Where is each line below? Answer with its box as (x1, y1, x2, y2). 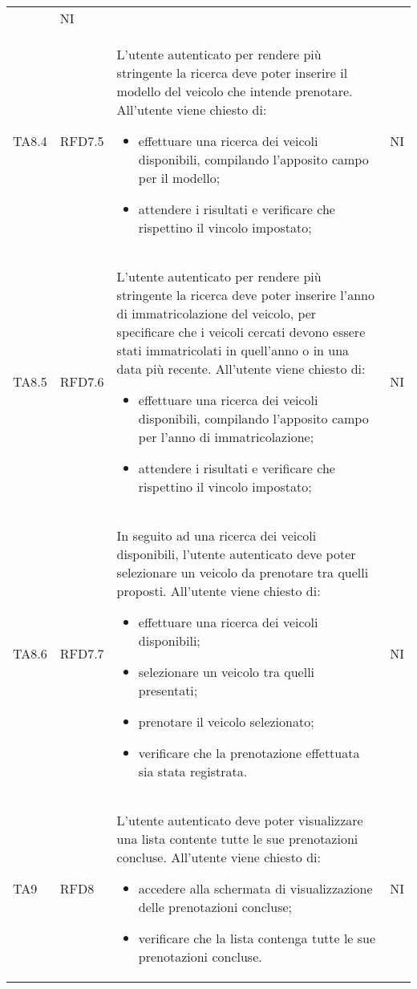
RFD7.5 (59, 132, 104, 150)
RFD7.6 (59, 372, 104, 391)
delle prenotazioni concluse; (138, 898, 293, 916)
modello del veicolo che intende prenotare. (116, 82, 353, 100)
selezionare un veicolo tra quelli (138, 663, 315, 681)
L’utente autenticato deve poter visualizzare (116, 811, 363, 829)
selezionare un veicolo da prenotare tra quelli (116, 563, 369, 582)
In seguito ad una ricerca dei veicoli (116, 526, 317, 545)
